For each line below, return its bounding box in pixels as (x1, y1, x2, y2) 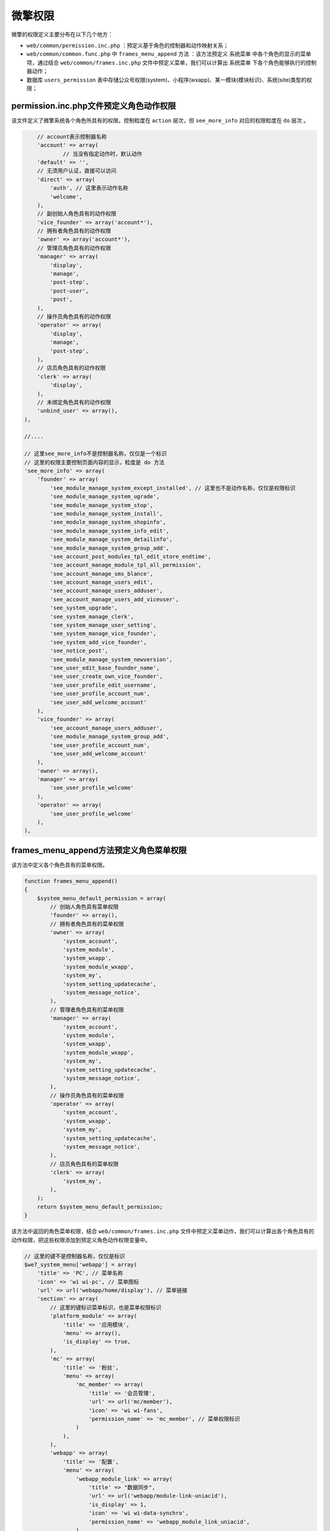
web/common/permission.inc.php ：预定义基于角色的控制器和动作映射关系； (26, 42, 229, 49)
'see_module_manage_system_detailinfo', (50, 536, 173, 543)
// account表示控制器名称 (37, 133, 107, 140)
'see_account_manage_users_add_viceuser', (50, 596, 180, 603)
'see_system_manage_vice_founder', (50, 630, 157, 637)
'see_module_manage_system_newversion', (50, 656, 173, 663)
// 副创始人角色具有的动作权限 (37, 210, 117, 217)
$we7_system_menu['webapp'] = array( (24, 1261, 137, 1268)
